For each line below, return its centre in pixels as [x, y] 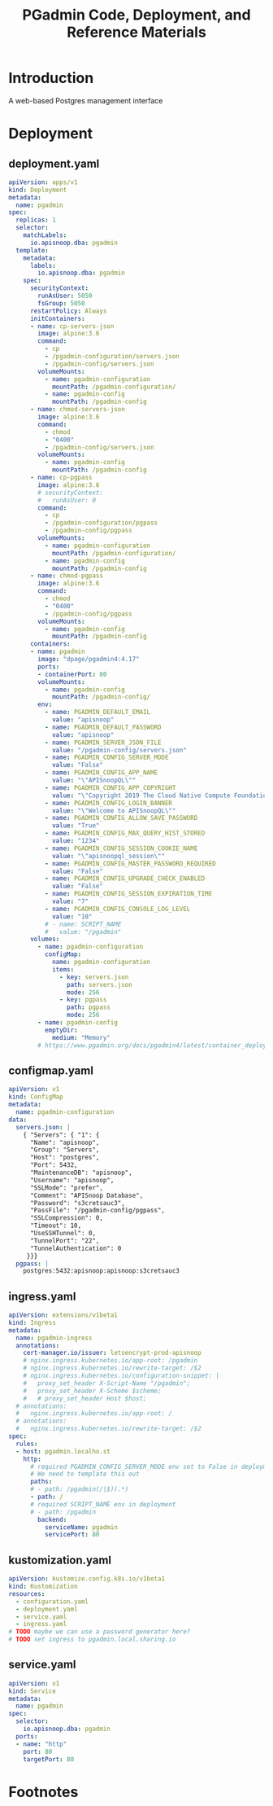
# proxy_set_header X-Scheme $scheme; [92, 1391]
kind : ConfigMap [36, 1097]
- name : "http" [41, 1744]
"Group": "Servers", [65, 1150]
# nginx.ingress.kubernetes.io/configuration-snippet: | [121, 1376]
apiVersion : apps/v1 [43, 182]
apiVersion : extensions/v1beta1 [63, 1315]
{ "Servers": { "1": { [61, 1135]
